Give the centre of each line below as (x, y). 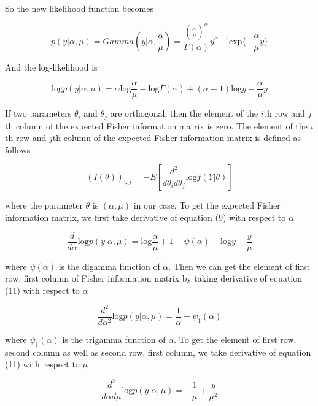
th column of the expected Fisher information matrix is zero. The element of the (156, 125)
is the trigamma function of (114, 339)
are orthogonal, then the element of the (184, 113)
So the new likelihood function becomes (79, 8)
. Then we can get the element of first (239, 266)
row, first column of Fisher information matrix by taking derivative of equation (154, 278)
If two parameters (38, 113)
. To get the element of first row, (235, 339)
